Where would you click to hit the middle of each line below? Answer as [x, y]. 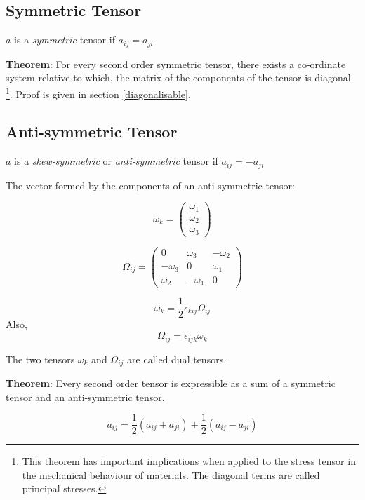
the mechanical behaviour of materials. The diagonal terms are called [171, 474]
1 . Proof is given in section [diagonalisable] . [98, 93]
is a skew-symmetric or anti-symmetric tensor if [116, 161]
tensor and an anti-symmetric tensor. [85, 397]
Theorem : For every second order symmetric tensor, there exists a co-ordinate [176, 63]
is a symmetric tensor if [65, 40]
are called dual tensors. [177, 359]
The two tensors [40, 359]
